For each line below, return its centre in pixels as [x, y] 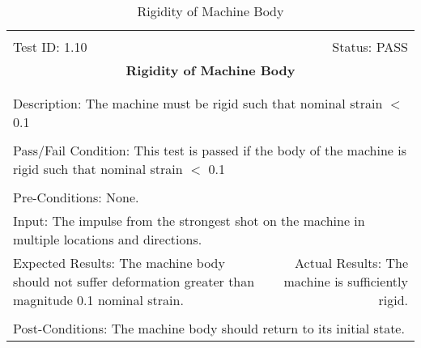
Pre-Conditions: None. [76, 197]
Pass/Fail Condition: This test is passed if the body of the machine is [210, 150]
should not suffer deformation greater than [134, 281]
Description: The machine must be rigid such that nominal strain [198, 103]
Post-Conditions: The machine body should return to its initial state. [209, 328]
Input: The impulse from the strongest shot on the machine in [189, 221]
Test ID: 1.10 [50, 47]
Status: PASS [370, 47]
